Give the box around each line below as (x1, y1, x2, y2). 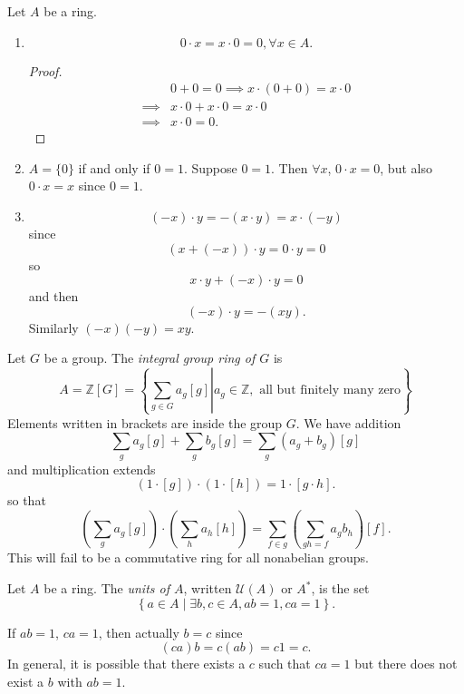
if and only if (78, 158, 150, 177)
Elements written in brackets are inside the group (7, 413, 283, 432)
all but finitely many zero (259, 384, 401, 397)
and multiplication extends (7, 459, 156, 478)
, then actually (98, 622, 179, 641)
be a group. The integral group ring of (43, 348, 256, 367)
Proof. (28, 61, 63, 80)
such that (258, 654, 311, 673)
